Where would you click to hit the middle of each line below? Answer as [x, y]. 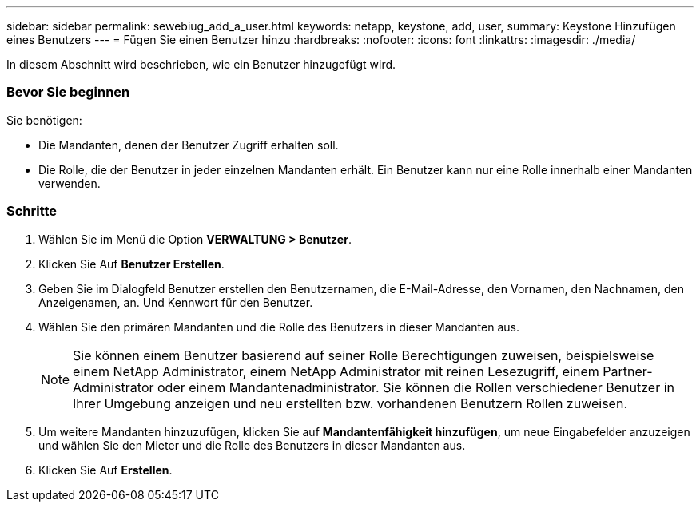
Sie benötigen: [44, 120]
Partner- [628, 371]
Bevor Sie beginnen [68, 92]
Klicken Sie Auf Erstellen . [105, 470]
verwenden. [70, 183]
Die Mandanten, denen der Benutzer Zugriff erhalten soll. [189, 145]
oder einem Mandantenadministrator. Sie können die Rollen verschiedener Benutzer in [416, 387]
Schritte [32, 211]
